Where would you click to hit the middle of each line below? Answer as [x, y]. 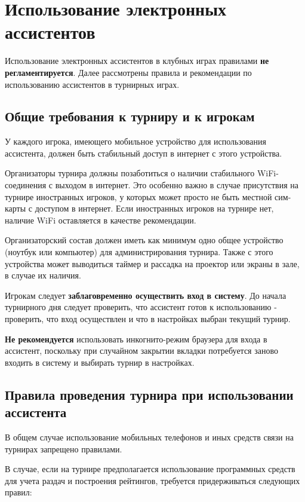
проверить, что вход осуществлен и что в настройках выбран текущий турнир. [148, 319]
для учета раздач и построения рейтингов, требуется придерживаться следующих [152, 480]
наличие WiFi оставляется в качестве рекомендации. [101, 220]
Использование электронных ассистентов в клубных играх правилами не [137, 61]
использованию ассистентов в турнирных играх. [92, 84]
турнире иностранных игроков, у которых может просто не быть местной [138, 196]
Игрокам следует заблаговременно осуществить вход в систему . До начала [146, 295]
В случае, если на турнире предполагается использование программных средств [150, 469]
